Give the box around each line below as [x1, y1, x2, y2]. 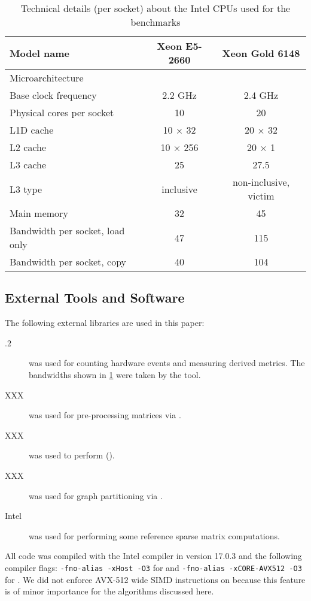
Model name [10, 46, 70, 60]
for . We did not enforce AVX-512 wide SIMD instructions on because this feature [5, 573, 306, 585]
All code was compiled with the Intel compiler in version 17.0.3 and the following [5, 549, 302, 562]
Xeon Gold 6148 [222, 46, 300, 60]
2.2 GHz [162, 88, 197, 102]
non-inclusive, [232, 175, 290, 189]
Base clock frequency [10, 88, 97, 102]
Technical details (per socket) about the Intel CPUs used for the [20, 1, 291, 15]
